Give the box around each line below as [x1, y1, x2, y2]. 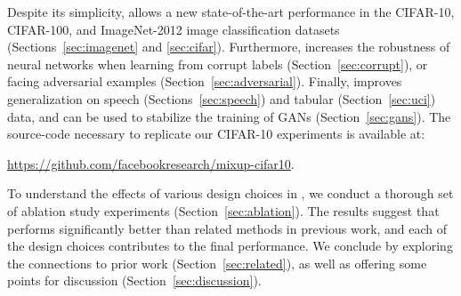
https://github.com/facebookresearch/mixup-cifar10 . [7, 154, 295, 172]
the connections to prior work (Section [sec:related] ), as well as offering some [7, 253, 427, 272]
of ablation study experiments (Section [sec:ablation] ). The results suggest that [7, 201, 440, 220]
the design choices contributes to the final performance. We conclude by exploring [7, 236, 453, 255]
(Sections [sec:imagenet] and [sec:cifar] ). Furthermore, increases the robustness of [7, 37, 450, 56]
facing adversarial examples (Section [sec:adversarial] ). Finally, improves [7, 72, 402, 91]
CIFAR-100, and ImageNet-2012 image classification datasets [7, 20, 340, 38]
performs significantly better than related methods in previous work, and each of [7, 219, 448, 237]
